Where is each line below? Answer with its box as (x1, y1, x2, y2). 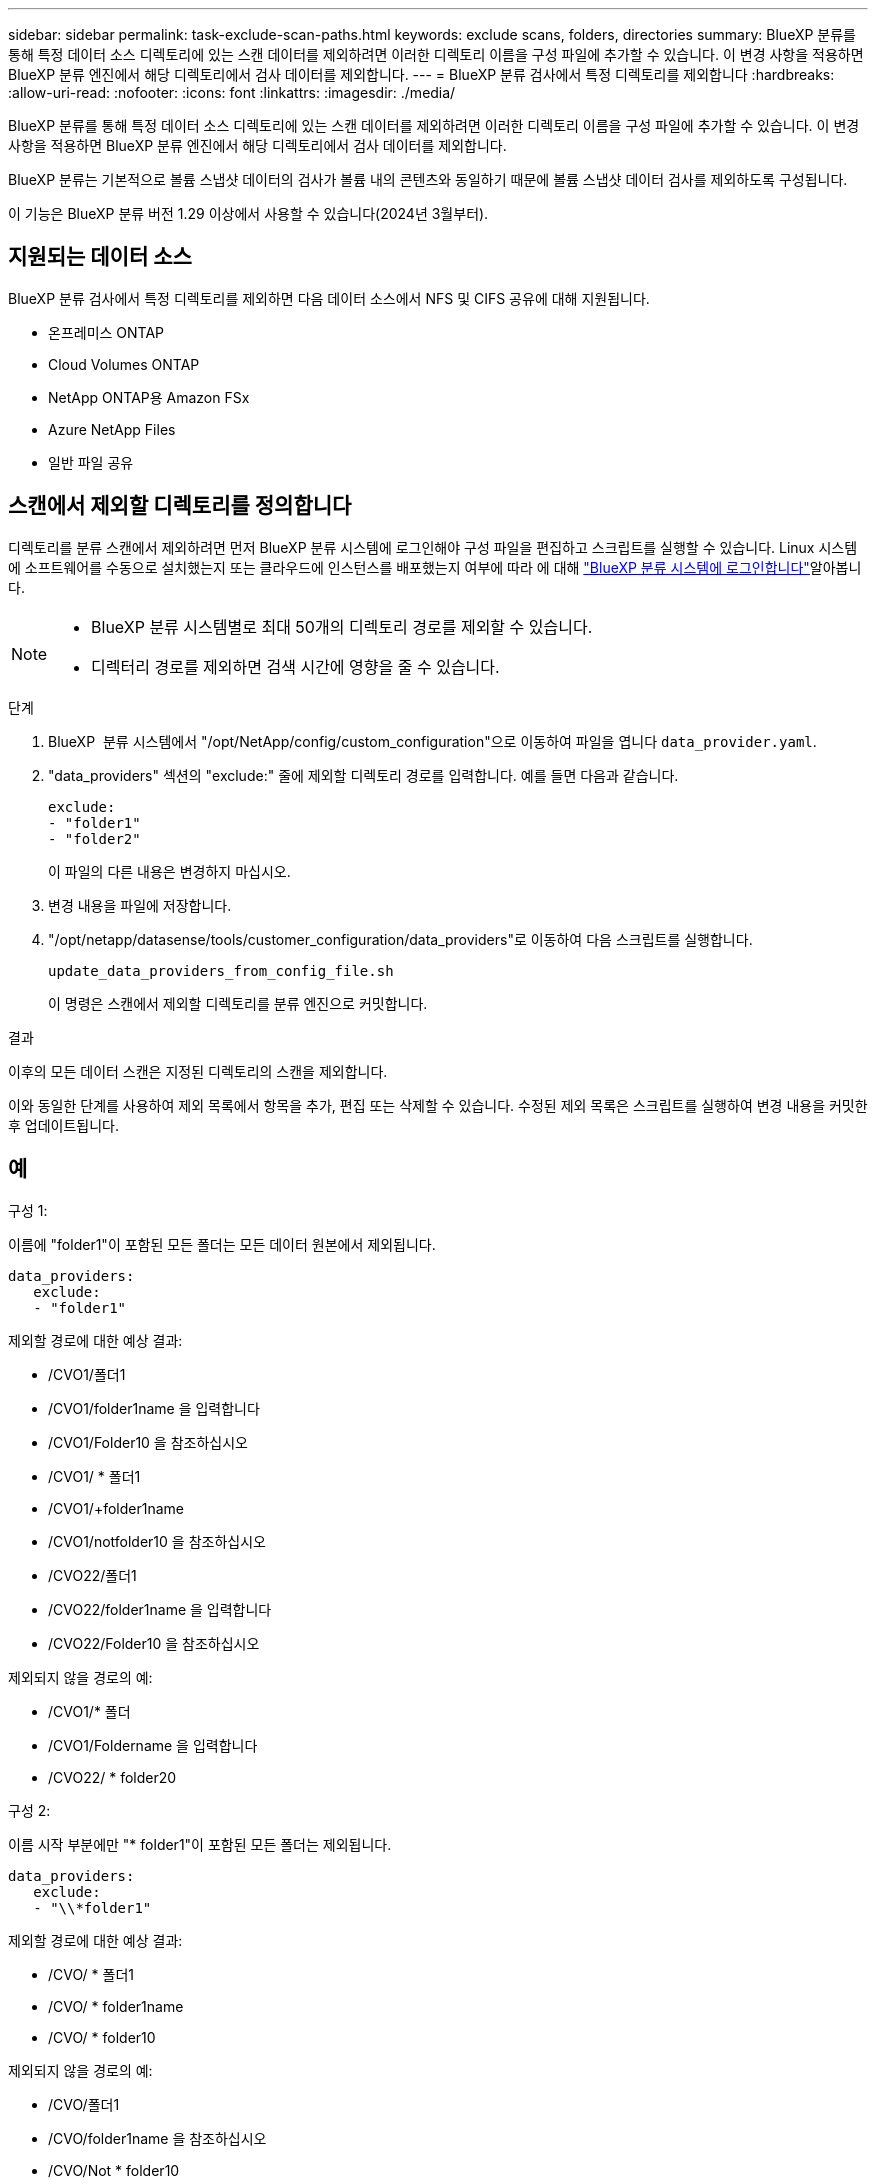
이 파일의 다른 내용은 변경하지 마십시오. (48, 862, 291, 880)
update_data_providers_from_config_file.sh (48, 962, 394, 979)
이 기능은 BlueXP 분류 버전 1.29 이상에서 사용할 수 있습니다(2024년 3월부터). (8, 205, 489, 222)
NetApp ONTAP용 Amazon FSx (48, 388, 250, 406)
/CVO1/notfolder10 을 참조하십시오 (48, 1532, 266, 1550)
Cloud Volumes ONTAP (48, 355, 200, 373)
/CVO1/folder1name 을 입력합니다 (48, 1399, 260, 1417)
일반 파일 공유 (48, 453, 134, 471)
